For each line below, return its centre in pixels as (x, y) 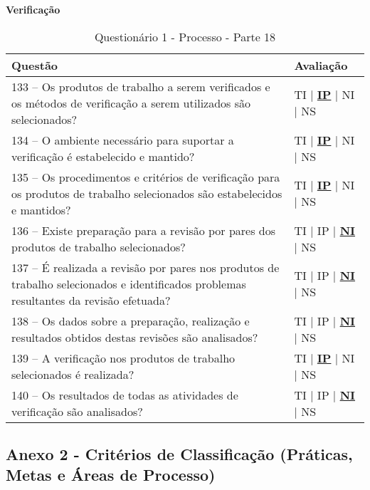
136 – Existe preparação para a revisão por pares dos (144, 230)
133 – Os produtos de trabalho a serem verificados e (141, 86)
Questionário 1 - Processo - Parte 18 (185, 36)
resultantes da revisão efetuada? (91, 300)
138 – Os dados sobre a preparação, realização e (131, 320)
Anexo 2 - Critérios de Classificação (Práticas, (179, 453)
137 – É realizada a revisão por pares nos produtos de (146, 267)
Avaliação (321, 65)
